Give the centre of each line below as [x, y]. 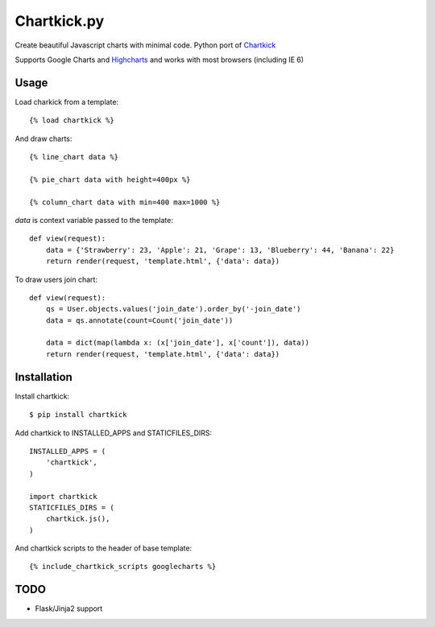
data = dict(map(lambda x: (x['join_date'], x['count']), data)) [178, 343]
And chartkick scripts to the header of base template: [104, 548]
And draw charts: [43, 138]
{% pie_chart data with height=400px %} [110, 179]
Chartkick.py [60, 21]
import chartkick [63, 496]
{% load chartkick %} [72, 120]
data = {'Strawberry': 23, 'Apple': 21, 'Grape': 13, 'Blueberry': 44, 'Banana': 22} [220, 250]
